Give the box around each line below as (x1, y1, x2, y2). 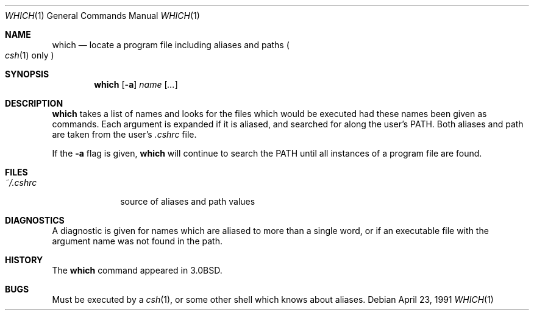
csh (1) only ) (5, 50, 54, 60)
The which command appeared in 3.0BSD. (52, 265, 222, 275)
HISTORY (5, 255, 43, 265)
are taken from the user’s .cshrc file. (52, 129, 197, 140)
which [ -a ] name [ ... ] (94, 79, 178, 90)
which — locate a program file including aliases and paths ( (52, 40, 290, 50)
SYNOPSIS (5, 69, 49, 79)
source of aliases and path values (120, 196, 255, 207)
